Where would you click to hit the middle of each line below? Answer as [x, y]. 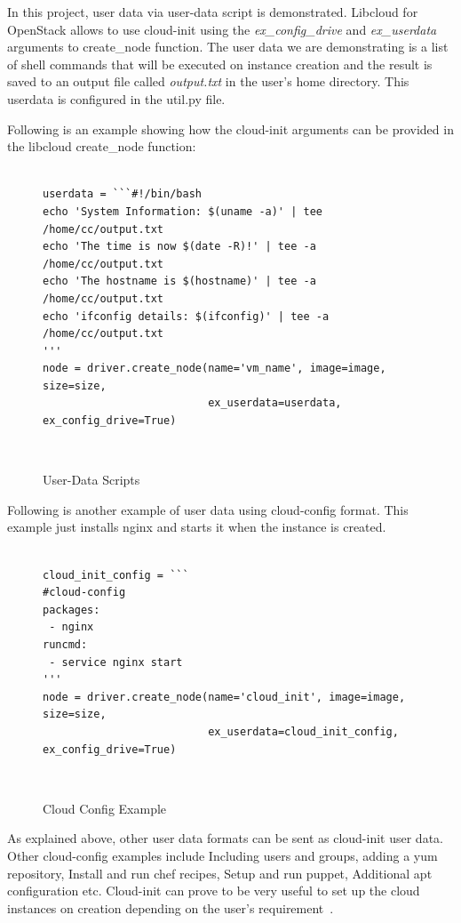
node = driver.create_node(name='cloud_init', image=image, [224, 697]
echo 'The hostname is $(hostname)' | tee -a [179, 281]
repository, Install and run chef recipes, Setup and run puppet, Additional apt [220, 873]
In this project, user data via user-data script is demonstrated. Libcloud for [213, 12]
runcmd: [65, 645]
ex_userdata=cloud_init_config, [303, 731]
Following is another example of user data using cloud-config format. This [208, 509]
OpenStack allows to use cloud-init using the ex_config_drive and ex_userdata [222, 29]
